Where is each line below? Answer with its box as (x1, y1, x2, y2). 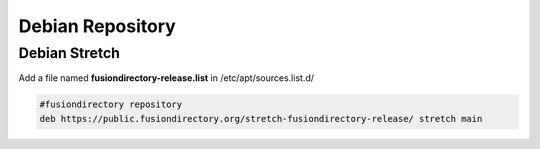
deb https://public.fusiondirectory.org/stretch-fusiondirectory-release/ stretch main (39, 113, 483, 124)
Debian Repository (18, 15, 177, 37)
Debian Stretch (18, 44, 120, 62)
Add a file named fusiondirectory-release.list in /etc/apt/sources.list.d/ (18, 72, 315, 84)
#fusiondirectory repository (39, 99, 183, 110)
